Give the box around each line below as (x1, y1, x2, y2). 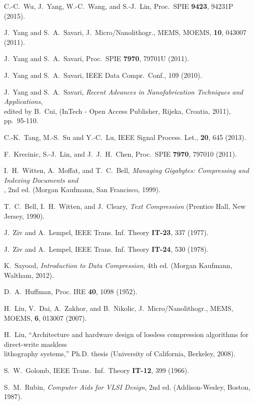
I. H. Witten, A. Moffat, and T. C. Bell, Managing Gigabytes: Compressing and (4, 165, 249, 175)
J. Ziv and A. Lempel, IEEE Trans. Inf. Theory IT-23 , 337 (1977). (4, 227, 209, 237)
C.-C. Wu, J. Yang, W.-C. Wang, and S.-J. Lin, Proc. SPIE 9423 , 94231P (4, 1, 233, 11)
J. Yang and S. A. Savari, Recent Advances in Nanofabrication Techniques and (4, 86, 243, 97)
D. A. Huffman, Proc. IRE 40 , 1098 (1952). (4, 286, 138, 297)
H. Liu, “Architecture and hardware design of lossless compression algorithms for (4, 329, 249, 339)
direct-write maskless (4, 338, 67, 349)
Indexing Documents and (4, 174, 79, 185)
